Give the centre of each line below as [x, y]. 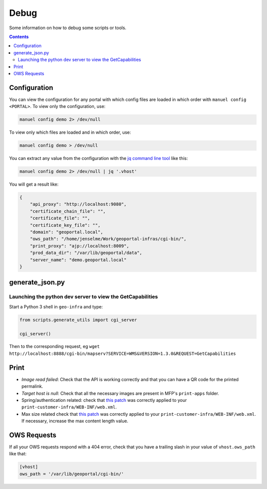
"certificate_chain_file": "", [68, 211]
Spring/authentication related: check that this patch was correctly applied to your [104, 400]
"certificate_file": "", [60, 218]
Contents [19, 37]
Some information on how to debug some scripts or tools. [68, 28]
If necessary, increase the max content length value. [75, 421]
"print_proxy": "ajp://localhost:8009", [80, 246]
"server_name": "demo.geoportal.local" [78, 260]
